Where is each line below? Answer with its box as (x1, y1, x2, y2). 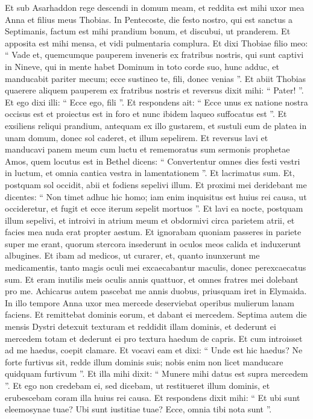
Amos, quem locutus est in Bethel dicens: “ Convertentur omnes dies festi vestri (5, 154, 300, 167)
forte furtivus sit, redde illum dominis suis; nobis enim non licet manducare (5, 355, 283, 368)
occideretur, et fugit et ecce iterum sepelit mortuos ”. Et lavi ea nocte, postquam (5, 202, 303, 215)
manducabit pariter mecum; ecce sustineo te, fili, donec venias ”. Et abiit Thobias (5, 72, 306, 84)
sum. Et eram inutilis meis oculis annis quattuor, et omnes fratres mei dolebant (5, 273, 299, 285)
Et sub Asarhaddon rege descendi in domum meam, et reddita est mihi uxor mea (5, 1, 305, 13)
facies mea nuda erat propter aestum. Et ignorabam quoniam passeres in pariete (5, 225, 302, 238)
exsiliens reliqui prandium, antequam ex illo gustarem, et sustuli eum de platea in (5, 119, 307, 131)
